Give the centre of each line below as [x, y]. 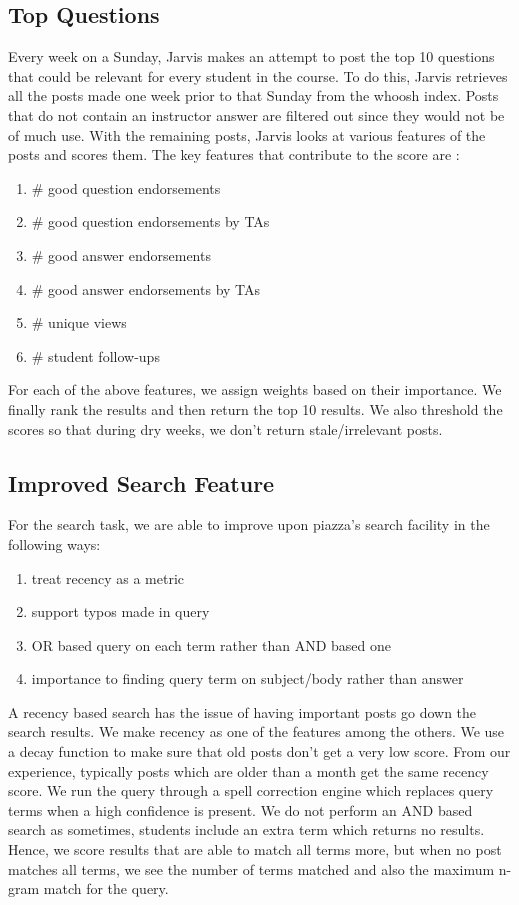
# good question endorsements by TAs [150, 221]
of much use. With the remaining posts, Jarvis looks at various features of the [247, 134]
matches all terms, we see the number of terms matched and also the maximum [251, 868]
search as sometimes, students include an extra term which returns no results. [246, 829]
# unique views [79, 322]
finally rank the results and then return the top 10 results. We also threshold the [255, 408]
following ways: [54, 543]
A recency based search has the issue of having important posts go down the [242, 711]
